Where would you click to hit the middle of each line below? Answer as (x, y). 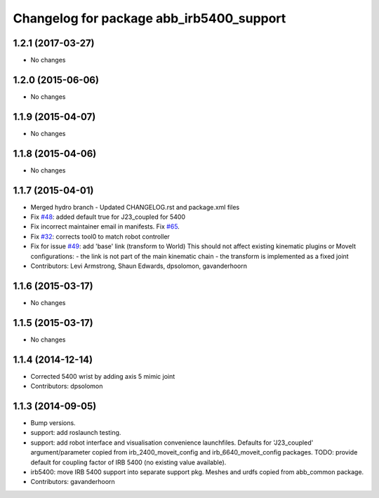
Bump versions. (53, 423)
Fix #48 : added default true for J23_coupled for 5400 (108, 217)
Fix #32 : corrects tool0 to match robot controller (100, 236)
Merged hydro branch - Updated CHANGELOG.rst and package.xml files (135, 207)
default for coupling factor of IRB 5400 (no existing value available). (128, 462)
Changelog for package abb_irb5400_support (149, 18)
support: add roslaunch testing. (76, 433)
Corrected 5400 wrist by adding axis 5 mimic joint (103, 376)
